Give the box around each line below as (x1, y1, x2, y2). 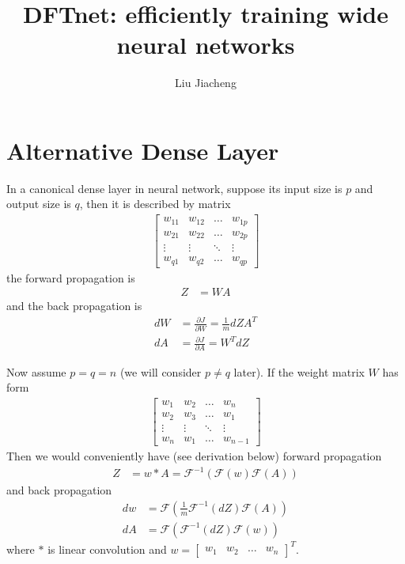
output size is (6, 195, 71, 212)
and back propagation (6, 482, 112, 498)
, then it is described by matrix (79, 195, 231, 212)
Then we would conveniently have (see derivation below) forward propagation (6, 448, 382, 464)
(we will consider (119, 363, 202, 380)
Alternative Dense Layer (6, 134, 279, 166)
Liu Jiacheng (175, 74, 237, 91)
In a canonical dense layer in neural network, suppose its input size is (6, 180, 343, 196)
